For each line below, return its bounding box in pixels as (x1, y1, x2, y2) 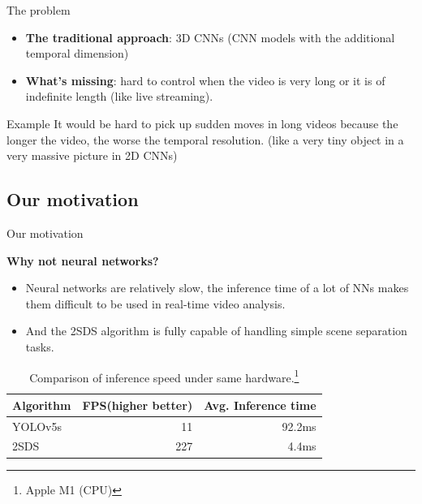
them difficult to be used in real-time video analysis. (25, 295, 286, 312)
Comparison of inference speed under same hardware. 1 (29, 366, 299, 386)
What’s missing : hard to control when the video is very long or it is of (25, 71, 385, 88)
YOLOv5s (12, 417, 62, 434)
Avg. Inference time (204, 396, 316, 413)
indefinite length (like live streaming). (25, 88, 213, 105)
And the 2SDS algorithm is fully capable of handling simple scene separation (25, 322, 407, 339)
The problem (6, 2, 71, 18)
